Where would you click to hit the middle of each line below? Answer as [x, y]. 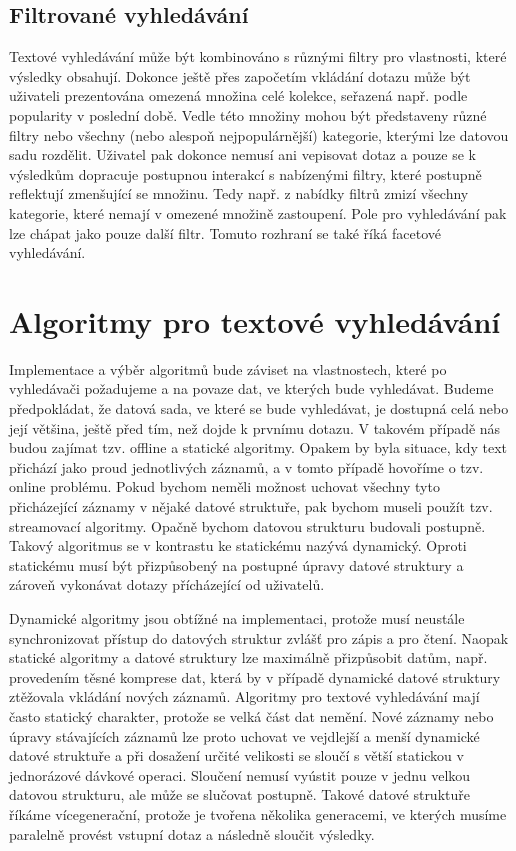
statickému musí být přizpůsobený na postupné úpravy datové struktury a [236, 564]
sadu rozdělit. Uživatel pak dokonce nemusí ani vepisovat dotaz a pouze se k [242, 154]
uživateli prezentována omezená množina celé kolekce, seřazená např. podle [238, 95]
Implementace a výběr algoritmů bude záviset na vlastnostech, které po [228, 368]
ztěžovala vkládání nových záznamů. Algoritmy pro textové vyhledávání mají [244, 696]
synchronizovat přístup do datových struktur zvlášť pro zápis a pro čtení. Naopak [259, 637]
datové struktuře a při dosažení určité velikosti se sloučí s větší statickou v [236, 755]
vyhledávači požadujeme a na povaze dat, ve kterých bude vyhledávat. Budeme [251, 388]
